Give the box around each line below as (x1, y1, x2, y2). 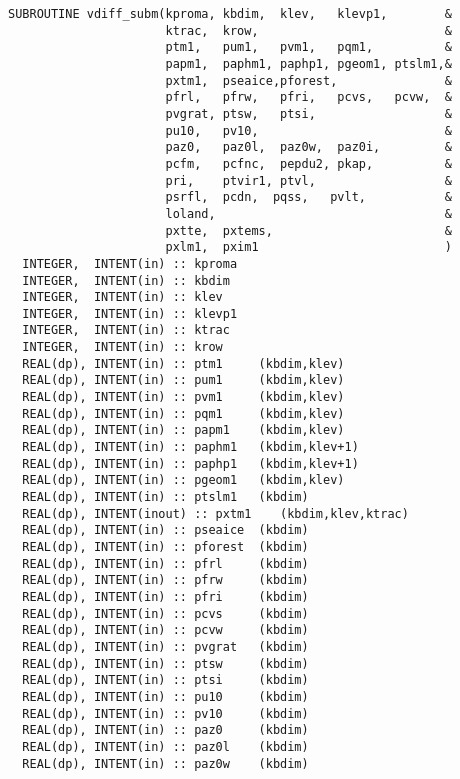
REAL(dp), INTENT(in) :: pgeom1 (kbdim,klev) (22, 473, 345, 488)
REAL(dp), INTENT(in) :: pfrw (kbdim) (22, 573, 309, 588)
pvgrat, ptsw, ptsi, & (165, 106, 452, 121)
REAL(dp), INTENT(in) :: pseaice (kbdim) (22, 523, 309, 538)
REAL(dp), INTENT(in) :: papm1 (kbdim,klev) (22, 423, 345, 438)
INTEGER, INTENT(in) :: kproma (22, 256, 238, 271)
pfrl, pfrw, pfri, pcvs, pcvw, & (165, 90, 452, 105)
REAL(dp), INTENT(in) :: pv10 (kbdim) (22, 706, 309, 721)
